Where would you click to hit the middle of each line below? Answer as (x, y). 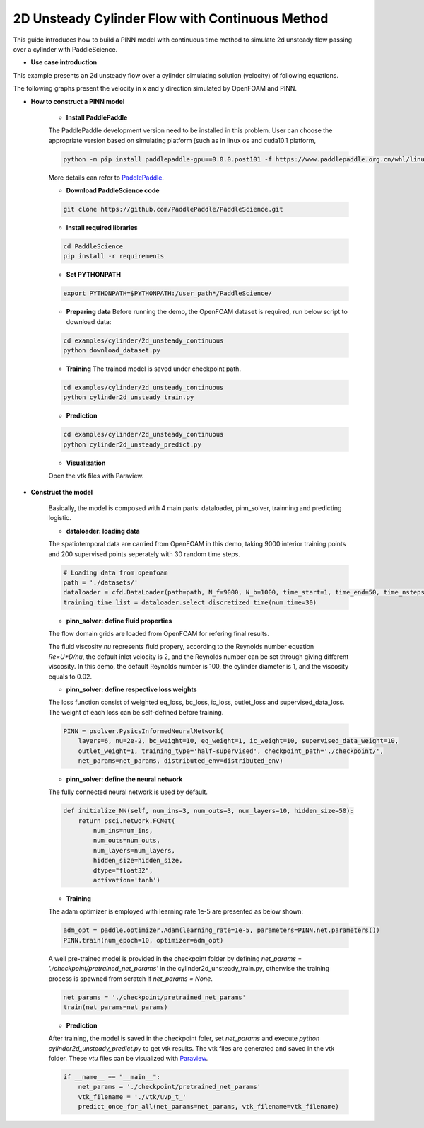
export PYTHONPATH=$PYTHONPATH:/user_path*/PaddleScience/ (167, 293)
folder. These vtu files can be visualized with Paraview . (128, 1059)
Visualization (86, 463)
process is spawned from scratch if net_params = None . (131, 978)
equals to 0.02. (70, 677)
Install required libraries (102, 228)
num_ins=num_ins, (123, 831)
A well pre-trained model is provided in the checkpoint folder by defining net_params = (175, 958)
